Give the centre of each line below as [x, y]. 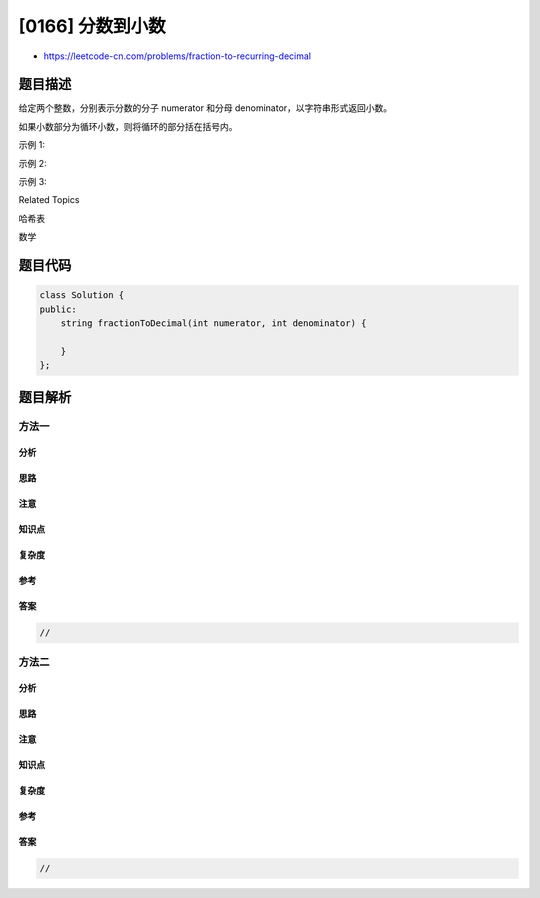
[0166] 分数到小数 [92, 26]
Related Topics [49, 200]
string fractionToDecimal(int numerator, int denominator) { [213, 323]
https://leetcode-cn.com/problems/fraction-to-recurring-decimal [177, 56]
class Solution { [82, 295]
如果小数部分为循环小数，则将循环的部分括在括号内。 [128, 126]
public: [58, 309]
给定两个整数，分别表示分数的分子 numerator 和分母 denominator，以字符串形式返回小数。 [205, 108]
